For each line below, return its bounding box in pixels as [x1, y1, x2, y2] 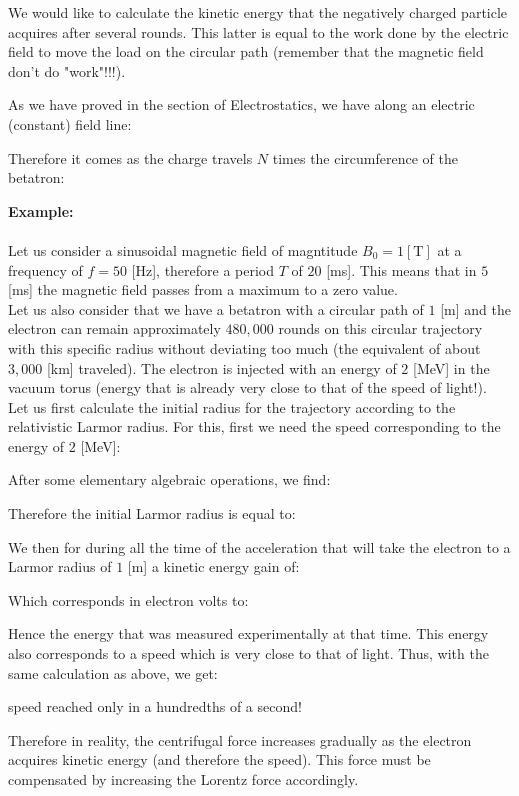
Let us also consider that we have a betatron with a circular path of [8, 298, 424, 319]
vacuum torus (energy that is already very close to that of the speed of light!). [8, 377, 487, 398]
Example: [8, 200, 74, 221]
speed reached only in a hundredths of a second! [8, 696, 302, 717]
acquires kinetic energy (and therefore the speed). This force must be [8, 749, 431, 770]
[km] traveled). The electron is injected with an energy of [46, 357, 397, 378]
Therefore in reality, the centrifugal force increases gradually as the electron [8, 729, 472, 750]
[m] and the [440, 298, 512, 319]
